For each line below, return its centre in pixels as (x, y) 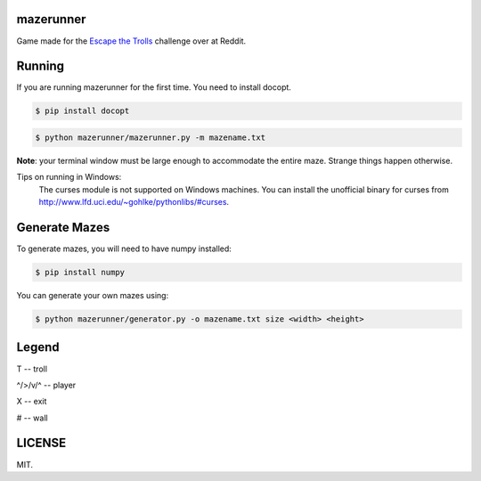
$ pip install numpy (80, 273)
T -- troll (32, 369)
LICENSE (41, 443)
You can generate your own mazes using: (93, 296)
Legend (38, 347)
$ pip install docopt (82, 111)
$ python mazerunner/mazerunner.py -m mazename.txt (151, 137)
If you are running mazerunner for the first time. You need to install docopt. (154, 87)
